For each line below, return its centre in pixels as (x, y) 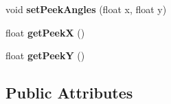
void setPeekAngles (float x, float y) (86, 9)
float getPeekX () (45, 32)
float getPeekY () (45, 55)
